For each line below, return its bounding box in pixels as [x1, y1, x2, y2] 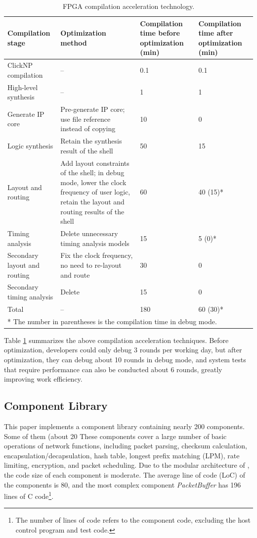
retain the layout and [60, 196, 125, 206]
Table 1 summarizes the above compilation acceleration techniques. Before [4, 335, 229, 345]
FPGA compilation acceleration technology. [62, 1, 195, 11]
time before [140, 28, 180, 38]
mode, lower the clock [60, 177, 127, 187]
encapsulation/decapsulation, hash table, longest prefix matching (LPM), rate [4, 450, 240, 460]
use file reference [60, 113, 111, 124]
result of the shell [60, 145, 113, 155]
